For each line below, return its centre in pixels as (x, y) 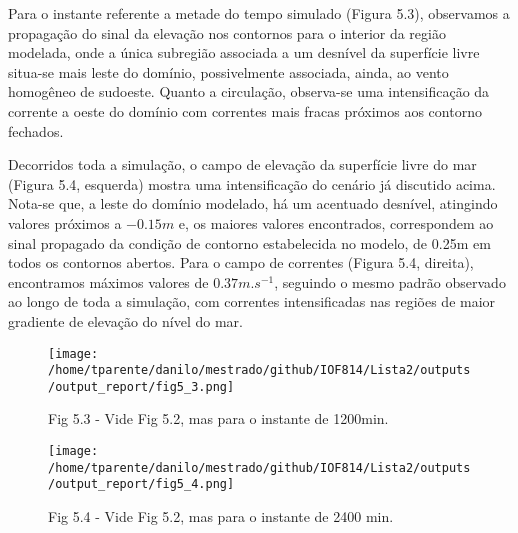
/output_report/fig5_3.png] (141, 386)
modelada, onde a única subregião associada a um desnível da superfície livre (244, 52)
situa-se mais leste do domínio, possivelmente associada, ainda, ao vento (228, 71)
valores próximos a (65, 222)
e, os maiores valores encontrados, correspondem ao (336, 222)
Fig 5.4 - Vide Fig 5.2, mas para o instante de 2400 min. (221, 516)
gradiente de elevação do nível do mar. (125, 320)
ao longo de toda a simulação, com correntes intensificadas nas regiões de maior (252, 301)
